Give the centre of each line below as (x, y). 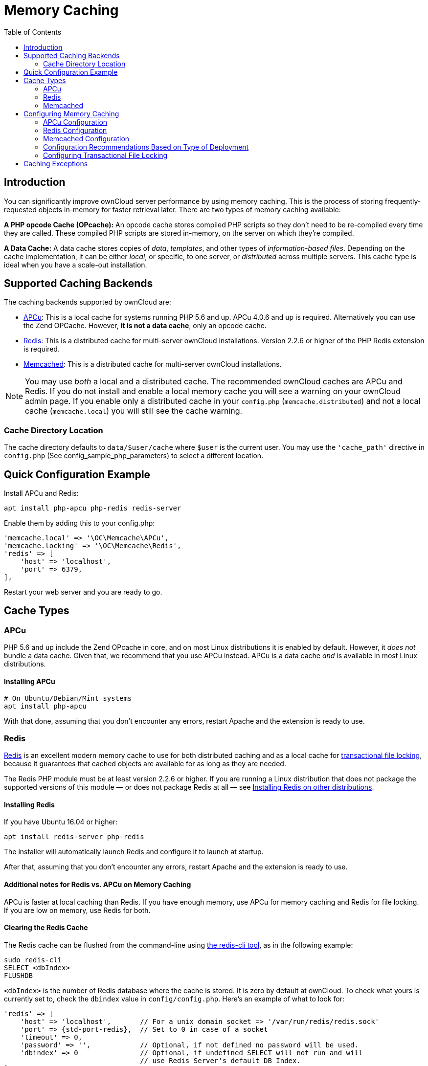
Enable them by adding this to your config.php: (79, 523)
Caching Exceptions (56, 163)
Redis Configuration (75, 130)
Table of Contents (33, 32)
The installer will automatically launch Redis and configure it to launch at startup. (134, 852)
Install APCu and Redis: (41, 493)
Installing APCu (30, 681)
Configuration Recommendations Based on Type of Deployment (146, 147)
